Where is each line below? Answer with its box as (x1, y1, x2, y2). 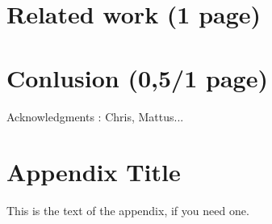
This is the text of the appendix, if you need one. (6, 202, 249, 219)
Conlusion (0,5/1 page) (6, 61, 268, 94)
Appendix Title (6, 155, 181, 188)
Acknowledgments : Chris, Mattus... (6, 108, 184, 125)
